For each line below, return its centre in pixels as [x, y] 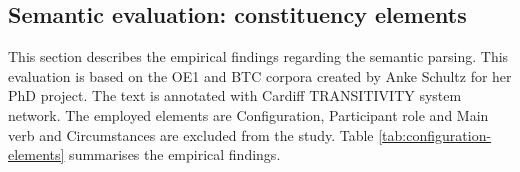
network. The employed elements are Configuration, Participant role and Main [248, 114]
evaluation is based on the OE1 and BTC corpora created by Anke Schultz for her [260, 75]
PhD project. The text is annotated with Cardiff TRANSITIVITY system [235, 95]
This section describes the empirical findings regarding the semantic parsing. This [258, 56]
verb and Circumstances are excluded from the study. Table [191, 134]
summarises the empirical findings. [175, 154]
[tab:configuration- [435, 134]
